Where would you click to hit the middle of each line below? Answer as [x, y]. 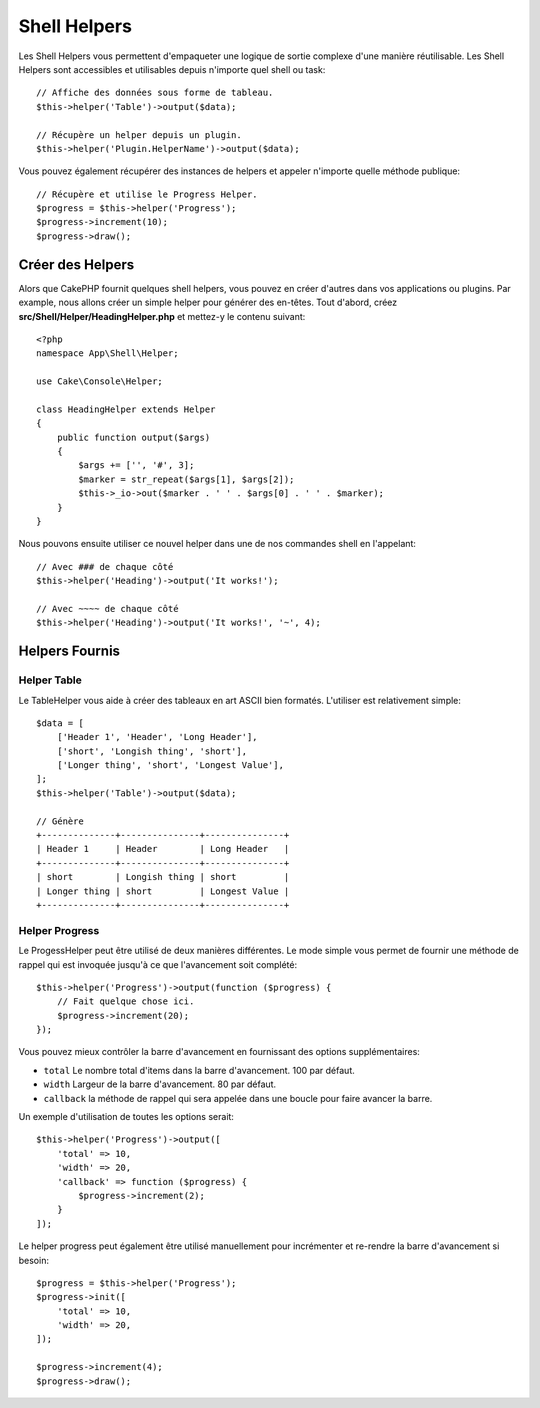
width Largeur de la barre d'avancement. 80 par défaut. [160, 1084]
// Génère [60, 821]
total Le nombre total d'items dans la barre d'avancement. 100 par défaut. [199, 1070]
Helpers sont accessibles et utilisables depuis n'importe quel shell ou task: [172, 69]
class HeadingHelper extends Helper [126, 409]
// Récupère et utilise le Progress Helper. [147, 194]
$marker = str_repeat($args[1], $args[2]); [186, 479]
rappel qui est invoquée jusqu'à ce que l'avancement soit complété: [158, 964]
